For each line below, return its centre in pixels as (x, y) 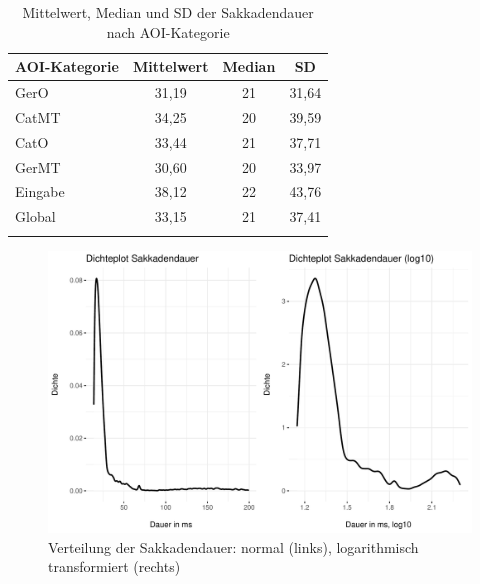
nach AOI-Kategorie (168, 31)
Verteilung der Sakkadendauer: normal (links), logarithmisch (233, 546)
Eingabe (40, 191)
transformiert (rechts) (114, 566)
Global (35, 216)
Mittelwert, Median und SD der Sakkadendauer (168, 12)
